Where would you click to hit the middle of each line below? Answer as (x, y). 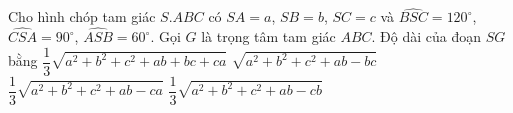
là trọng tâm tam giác (268, 36)
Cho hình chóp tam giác (82, 16)
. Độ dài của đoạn (426, 36)
